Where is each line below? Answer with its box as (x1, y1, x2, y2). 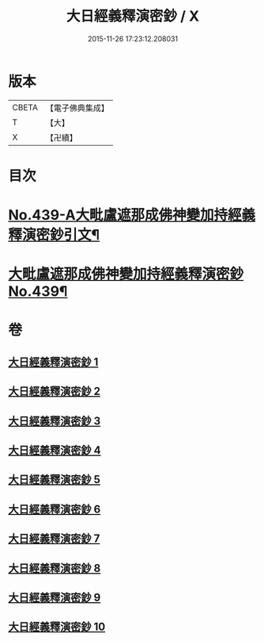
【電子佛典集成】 (45, 102, 109, 113)
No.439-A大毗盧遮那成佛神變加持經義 (8, 206, 256, 225)
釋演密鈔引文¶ (8, 226, 100, 244)
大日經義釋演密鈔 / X (66, 7, 200, 25)
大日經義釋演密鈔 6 (8, 502, 101, 516)
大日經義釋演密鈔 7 (8, 532, 100, 546)
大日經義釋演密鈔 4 (8, 443, 101, 457)
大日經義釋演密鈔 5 (8, 473, 101, 486)
